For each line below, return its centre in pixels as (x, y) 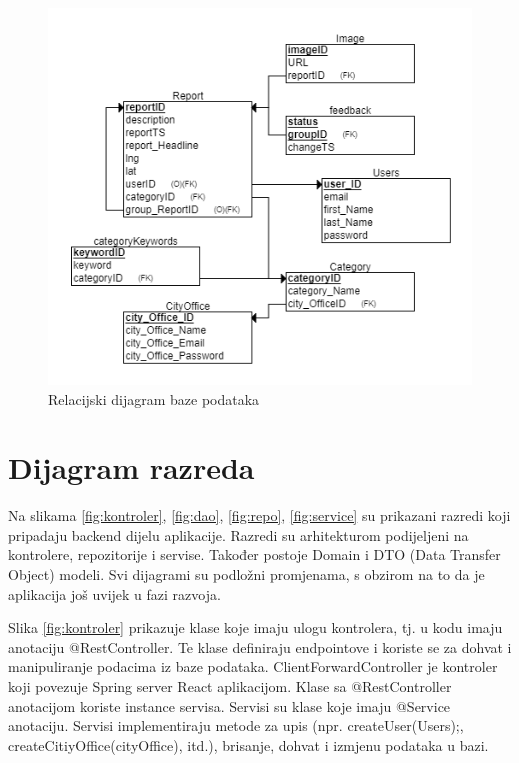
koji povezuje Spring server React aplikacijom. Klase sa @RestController (230, 686)
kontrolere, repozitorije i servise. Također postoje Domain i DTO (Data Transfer (254, 554)
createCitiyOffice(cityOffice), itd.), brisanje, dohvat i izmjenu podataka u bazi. (248, 744)
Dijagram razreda (131, 467)
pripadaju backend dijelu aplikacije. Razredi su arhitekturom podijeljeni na (238, 534)
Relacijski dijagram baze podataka (154, 398)
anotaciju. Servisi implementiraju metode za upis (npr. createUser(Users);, (236, 725)
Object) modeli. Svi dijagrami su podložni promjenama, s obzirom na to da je (246, 574)
